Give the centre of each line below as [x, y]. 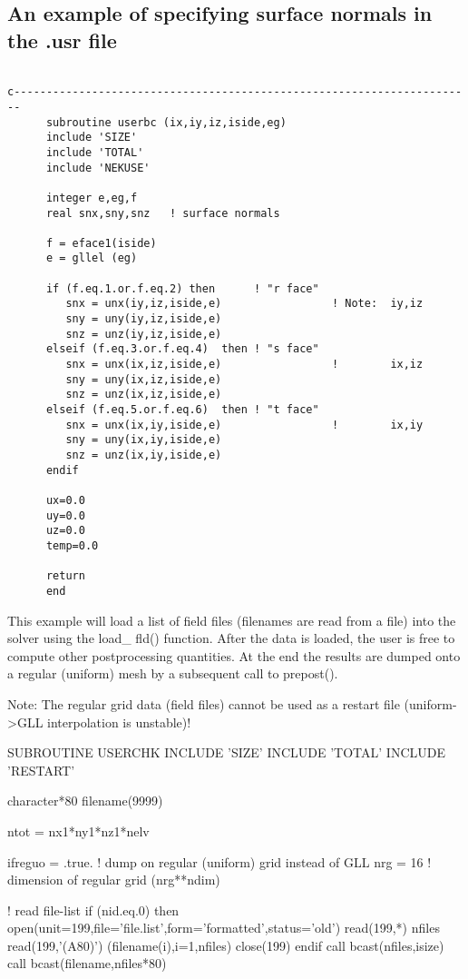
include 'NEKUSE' [98, 168]
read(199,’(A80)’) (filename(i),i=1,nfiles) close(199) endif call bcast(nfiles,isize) [226, 945]
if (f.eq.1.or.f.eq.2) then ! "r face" [182, 288]
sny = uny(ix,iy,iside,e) [144, 440]
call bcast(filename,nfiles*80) [87, 963]
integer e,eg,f [92, 198]
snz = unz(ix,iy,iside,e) [144, 455]
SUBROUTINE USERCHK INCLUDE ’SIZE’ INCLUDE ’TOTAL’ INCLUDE [227, 752]
